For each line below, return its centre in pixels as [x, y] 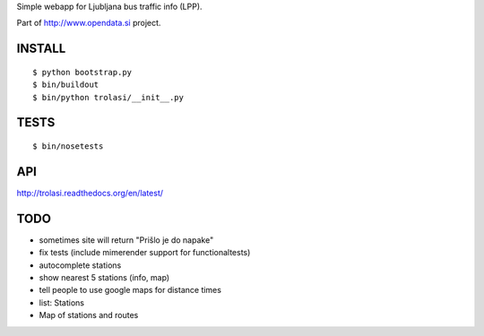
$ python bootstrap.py [82, 72]
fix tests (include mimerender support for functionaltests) [145, 253]
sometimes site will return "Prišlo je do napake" [126, 240]
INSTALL [41, 49]
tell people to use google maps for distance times [130, 290]
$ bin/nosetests [68, 146]
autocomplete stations [80, 265]
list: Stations [62, 302]
